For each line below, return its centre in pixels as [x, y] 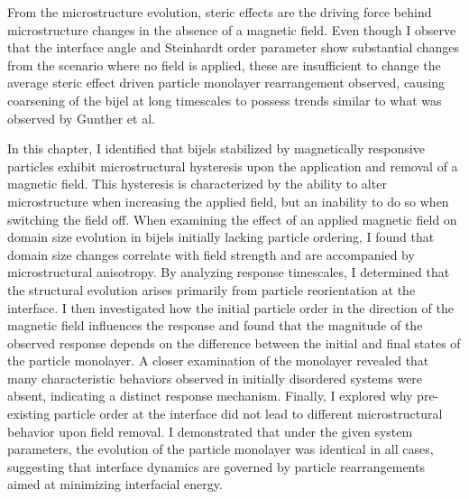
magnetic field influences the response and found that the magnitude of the [215, 325]
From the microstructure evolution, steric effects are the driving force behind [220, 12]
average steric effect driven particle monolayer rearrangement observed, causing [226, 83]
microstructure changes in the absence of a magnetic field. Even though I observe [232, 29]
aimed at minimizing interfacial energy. [115, 484]
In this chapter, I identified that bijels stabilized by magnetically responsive [216, 148]
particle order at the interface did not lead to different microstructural [248, 414]
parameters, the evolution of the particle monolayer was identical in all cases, [221, 449]
